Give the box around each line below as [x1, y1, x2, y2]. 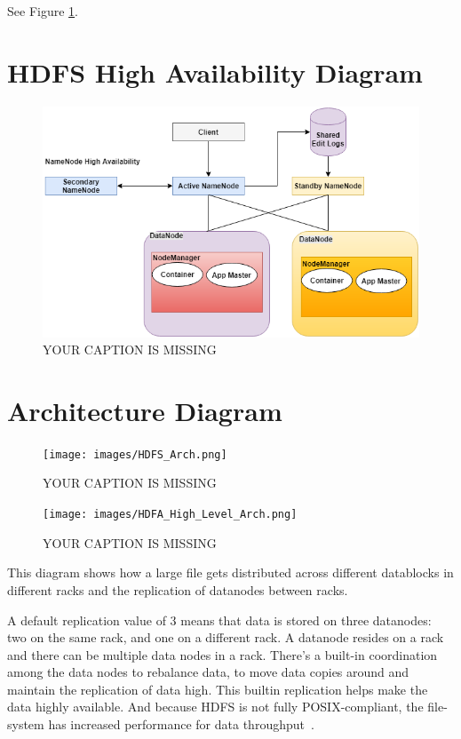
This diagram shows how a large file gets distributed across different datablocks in [7, 563, 454, 582]
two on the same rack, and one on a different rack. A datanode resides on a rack [7, 628, 444, 647]
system [7, 715, 44, 734]
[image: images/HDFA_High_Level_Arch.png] [43, 508, 298, 521]
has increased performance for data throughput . [48, 715, 314, 734]
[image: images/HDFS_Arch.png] [43, 448, 227, 461]
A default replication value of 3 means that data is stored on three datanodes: [7, 610, 432, 629]
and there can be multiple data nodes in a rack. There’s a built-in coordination [7, 645, 438, 664]
